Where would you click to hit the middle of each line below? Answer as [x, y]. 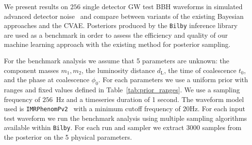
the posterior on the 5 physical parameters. [68, 137]
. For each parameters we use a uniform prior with [173, 80]
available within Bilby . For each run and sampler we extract [94, 127]
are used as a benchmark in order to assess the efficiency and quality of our [116, 35]
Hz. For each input [218, 109]
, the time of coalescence [200, 70]
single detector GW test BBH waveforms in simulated [163, 6]
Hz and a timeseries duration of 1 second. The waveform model [150, 99]
